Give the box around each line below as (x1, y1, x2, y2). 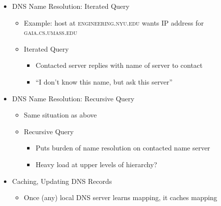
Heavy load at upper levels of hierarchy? (35, 159, 158, 169)
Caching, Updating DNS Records (12, 176, 112, 186)
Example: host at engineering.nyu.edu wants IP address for (24, 17, 204, 28)
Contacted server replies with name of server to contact (35, 60, 203, 70)
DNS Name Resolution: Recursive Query (12, 93, 134, 103)
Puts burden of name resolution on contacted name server (35, 143, 210, 153)
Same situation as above (24, 110, 97, 120)
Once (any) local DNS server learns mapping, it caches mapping (24, 192, 218, 203)
